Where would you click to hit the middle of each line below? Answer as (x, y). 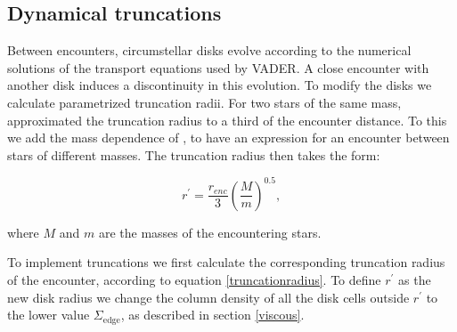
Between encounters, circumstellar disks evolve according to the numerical (209, 50)
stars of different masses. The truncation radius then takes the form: (194, 154)
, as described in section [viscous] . (212, 315)
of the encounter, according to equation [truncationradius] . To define (194, 280)
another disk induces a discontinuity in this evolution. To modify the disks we (220, 85)
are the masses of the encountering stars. (210, 232)
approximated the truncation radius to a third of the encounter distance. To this (227, 120)
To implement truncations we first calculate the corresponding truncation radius (226, 262)
